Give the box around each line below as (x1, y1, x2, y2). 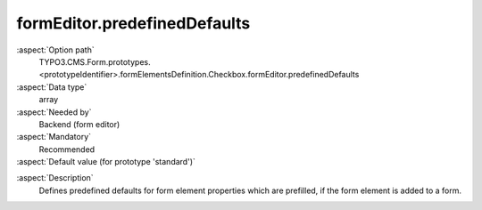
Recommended (38, 143, 96, 155)
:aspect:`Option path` (16, 44, 95, 55)
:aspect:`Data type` (16, 81, 87, 93)
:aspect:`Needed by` (16, 107, 92, 117)
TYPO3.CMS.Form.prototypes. (38, 56, 151, 67)
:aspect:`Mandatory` (16, 132, 92, 142)
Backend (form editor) (38, 118, 120, 129)
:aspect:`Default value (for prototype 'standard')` (16, 157, 196, 167)
